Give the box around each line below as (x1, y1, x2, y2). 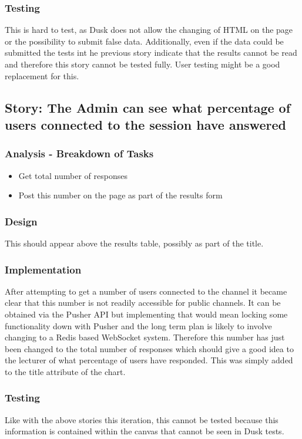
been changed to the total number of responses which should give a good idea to (5, 342, 294, 354)
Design (5, 214, 38, 228)
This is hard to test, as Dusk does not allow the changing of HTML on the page (5, 23, 293, 36)
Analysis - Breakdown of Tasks (5, 146, 154, 161)
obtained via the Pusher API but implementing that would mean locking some (5, 308, 288, 320)
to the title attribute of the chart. (5, 365, 126, 377)
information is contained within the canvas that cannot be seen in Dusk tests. (5, 425, 284, 437)
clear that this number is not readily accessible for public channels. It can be (5, 296, 281, 309)
